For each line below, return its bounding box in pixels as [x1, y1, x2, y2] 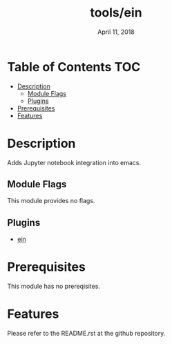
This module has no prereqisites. [7, 282, 100, 291]
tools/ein [89, 5, 143, 21]
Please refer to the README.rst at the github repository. [7, 329, 166, 338]
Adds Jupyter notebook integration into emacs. [7, 158, 142, 166]
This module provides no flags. [7, 197, 95, 205]
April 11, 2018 [97, 28, 135, 36]
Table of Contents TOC [7, 59, 141, 75]
